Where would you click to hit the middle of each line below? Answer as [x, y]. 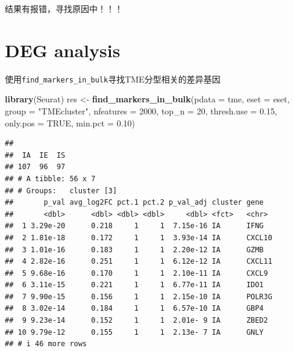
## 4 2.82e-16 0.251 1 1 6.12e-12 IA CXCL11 [139, 262]
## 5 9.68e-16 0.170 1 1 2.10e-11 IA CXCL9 [136, 273]
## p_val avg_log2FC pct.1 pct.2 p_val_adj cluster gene [134, 203]
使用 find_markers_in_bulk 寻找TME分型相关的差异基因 [113, 79]
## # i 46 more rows [46, 344]
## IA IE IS [35, 155]
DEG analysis [63, 50]
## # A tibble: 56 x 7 [50, 179]
